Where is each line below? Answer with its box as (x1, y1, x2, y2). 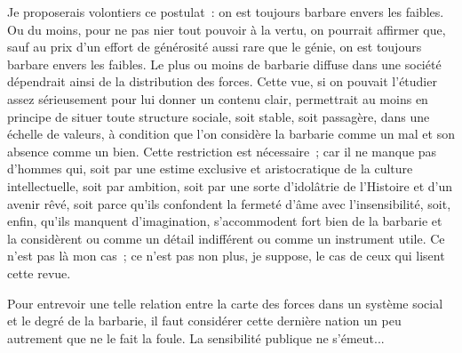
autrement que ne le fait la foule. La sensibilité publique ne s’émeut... (7, 328, 385, 347)
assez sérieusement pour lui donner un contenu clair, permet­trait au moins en (7, 89, 428, 108)
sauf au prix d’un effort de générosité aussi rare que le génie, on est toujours (7, 37, 422, 56)
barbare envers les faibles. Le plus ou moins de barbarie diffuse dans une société (7, 54, 442, 73)
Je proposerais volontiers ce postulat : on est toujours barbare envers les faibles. (7, 3, 444, 20)
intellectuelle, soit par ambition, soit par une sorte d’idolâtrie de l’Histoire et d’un (7, 176, 453, 195)
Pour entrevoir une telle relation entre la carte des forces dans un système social (7, 293, 443, 312)
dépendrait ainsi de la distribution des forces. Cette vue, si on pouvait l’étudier (7, 72, 437, 91)
